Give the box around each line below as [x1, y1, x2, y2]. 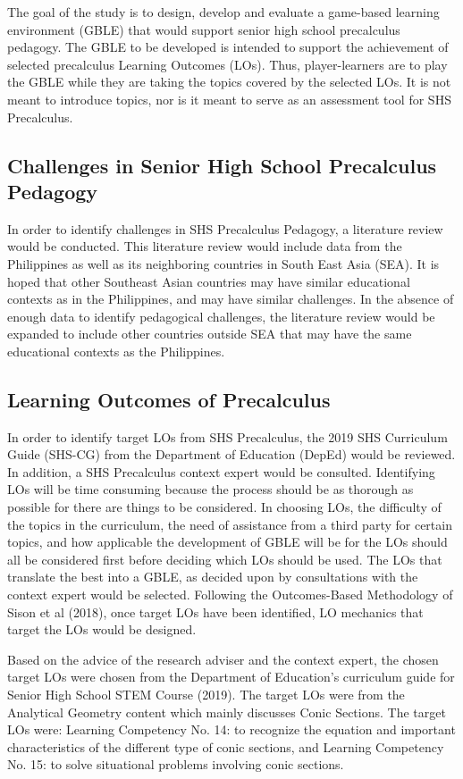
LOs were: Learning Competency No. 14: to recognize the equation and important [7, 720, 456, 739]
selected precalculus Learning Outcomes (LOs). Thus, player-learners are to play [7, 54, 448, 73]
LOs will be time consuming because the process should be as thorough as [7, 480, 414, 498]
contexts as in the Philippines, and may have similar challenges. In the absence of [7, 289, 454, 308]
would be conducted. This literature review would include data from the [7, 237, 402, 255]
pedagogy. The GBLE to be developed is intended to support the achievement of [7, 38, 449, 56]
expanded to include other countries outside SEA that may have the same [7, 324, 412, 343]
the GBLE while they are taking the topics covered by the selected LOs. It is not [7, 72, 451, 91]
